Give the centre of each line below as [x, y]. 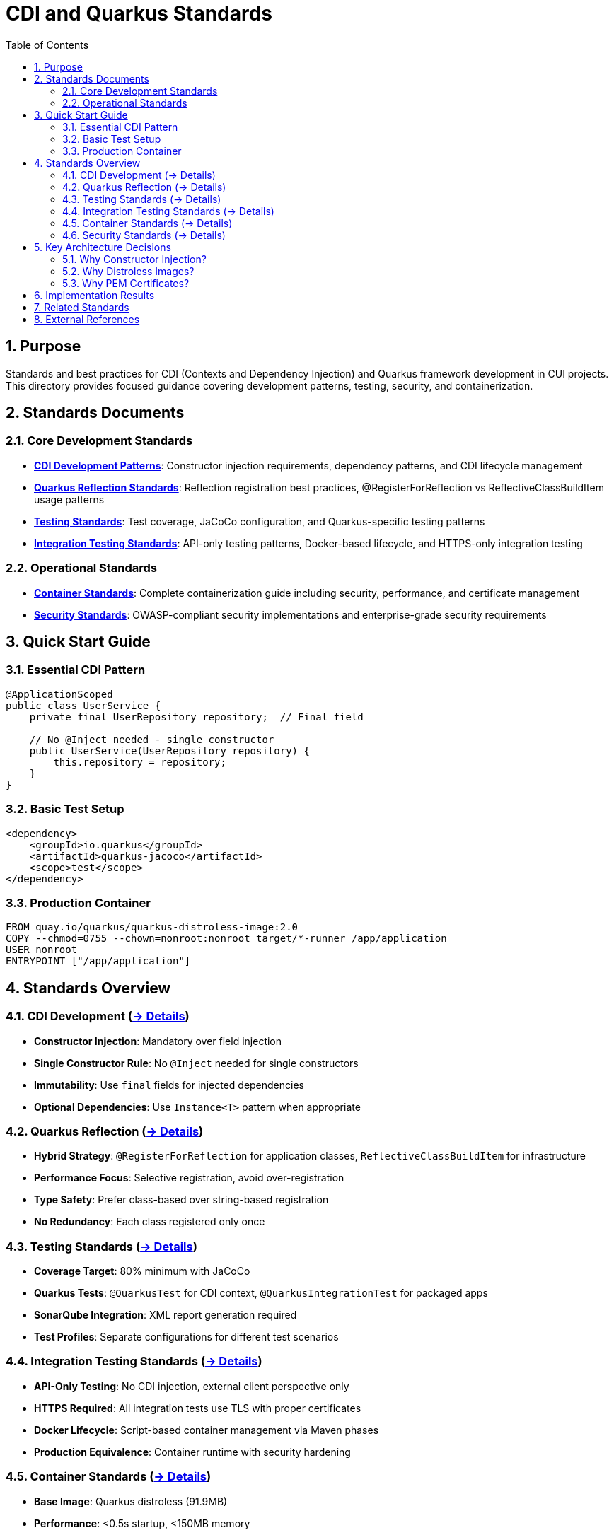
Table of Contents [47, 45]
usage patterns [69, 499]
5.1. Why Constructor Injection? [134, 259]
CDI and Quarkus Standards [139, 13]
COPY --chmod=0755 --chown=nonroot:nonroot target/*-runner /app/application [226, 939]
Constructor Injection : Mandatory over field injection [158, 1041]
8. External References [87, 319]
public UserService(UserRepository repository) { [169, 751]
